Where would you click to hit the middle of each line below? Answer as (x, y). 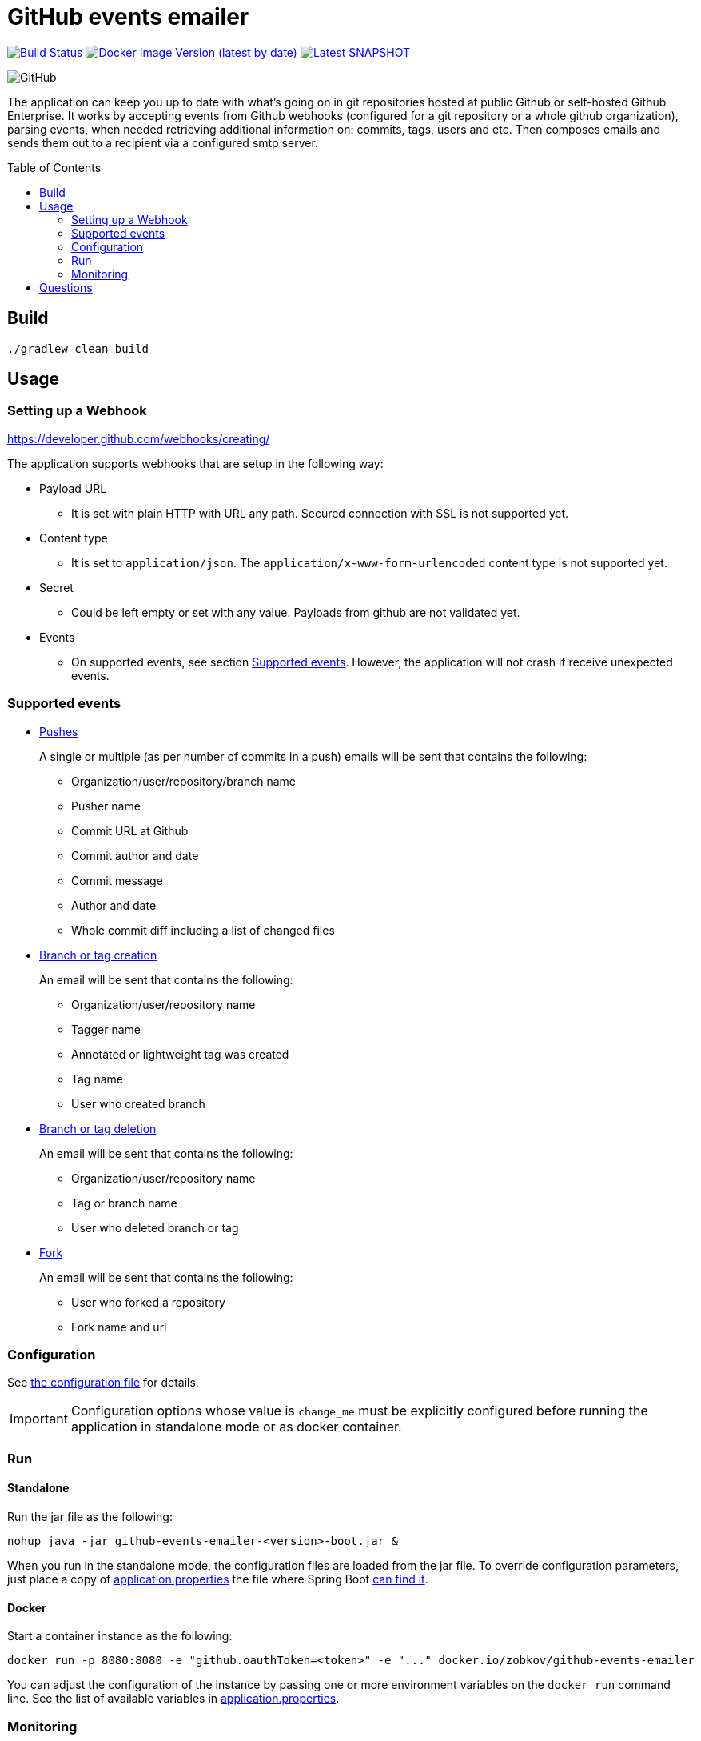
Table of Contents (54, 167)
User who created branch (138, 1103)
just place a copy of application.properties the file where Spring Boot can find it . (218, 1579)
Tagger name (106, 1029)
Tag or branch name (124, 1203)
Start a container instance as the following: (120, 1636)
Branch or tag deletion (98, 1128)
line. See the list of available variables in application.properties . (173, 1699)
